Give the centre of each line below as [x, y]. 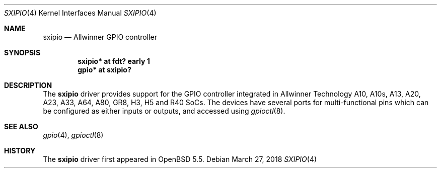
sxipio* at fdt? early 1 [114, 61]
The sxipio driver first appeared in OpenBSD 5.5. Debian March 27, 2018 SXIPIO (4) [180, 159]
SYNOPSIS [22, 53]
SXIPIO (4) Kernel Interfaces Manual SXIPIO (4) [80, 13]
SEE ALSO [21, 126]
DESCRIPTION [28, 85]
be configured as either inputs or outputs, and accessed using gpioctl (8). [164, 111]
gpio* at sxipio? [104, 70]
